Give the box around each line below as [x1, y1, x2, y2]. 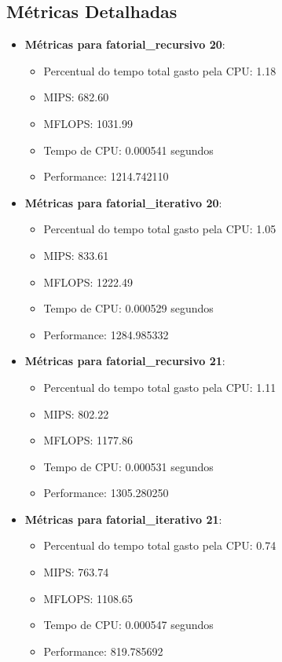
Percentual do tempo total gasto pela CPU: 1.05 [43, 221, 277, 237]
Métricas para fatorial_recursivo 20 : [24, 36, 225, 53]
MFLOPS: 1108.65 [43, 590, 133, 606]
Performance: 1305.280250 [43, 485, 169, 501]
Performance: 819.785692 [43, 642, 163, 659]
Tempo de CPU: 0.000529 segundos [43, 300, 214, 316]
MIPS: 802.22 [43, 405, 109, 422]
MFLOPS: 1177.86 [43, 432, 133, 448]
